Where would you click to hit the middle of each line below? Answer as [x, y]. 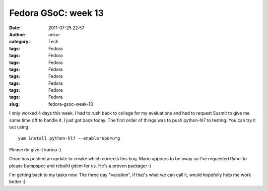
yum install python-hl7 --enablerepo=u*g [69, 138]
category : [20, 42]
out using [19, 127]
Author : [17, 34]
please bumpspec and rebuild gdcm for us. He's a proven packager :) [80, 166]
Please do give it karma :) [35, 149]
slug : [14, 104]
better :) [17, 182]
